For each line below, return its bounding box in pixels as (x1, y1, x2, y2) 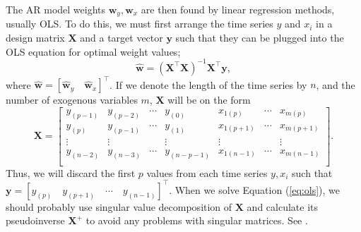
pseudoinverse (6, 213, 65, 228)
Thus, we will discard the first (6, 165, 136, 180)
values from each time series (146, 165, 268, 180)
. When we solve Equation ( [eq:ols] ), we (169, 182, 340, 197)
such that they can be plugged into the (175, 30, 344, 45)
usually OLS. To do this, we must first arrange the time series (6, 16, 273, 31)
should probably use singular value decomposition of (6, 199, 232, 214)
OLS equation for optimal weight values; (6, 44, 181, 59)
